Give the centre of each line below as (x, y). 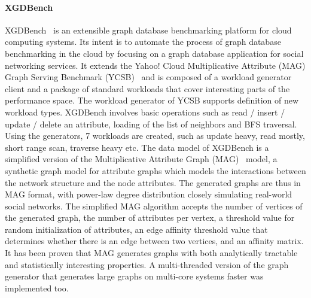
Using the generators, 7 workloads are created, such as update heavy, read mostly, (155, 136)
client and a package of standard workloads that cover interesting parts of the (147, 88)
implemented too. (37, 288)
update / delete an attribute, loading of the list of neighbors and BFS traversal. (151, 124)
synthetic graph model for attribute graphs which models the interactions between (155, 170)
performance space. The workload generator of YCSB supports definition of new (152, 100)
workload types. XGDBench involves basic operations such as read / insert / (145, 112)
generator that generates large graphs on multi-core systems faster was (134, 276)
